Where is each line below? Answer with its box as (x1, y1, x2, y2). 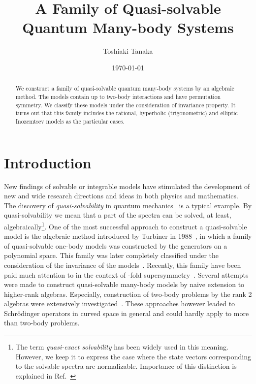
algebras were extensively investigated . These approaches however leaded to (4, 298, 235, 309)
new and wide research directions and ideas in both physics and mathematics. (4, 191, 238, 201)
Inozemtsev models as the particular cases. (15, 117, 125, 125)
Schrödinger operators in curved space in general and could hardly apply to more (4, 308, 249, 318)
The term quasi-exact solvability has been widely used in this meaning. (15, 342, 228, 352)
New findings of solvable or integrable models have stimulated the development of (4, 181, 250, 191)
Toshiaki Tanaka (103, 46, 153, 56)
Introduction (4, 152, 92, 172)
